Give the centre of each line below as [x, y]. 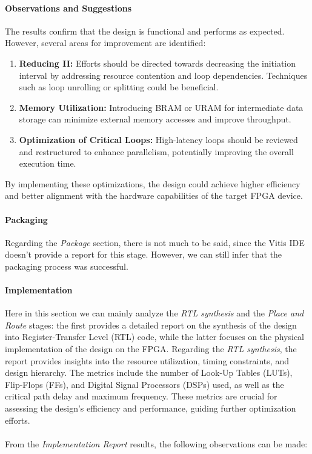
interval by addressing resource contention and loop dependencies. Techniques [163, 75]
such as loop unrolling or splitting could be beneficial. [119, 87]
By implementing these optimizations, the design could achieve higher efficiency [153, 183]
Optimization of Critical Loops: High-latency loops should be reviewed [158, 139]
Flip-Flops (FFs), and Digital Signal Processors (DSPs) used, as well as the [144, 384]
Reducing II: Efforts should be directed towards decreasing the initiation [158, 63]
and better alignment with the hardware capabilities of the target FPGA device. [154, 195]
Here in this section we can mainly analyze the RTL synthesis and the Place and [154, 313]
